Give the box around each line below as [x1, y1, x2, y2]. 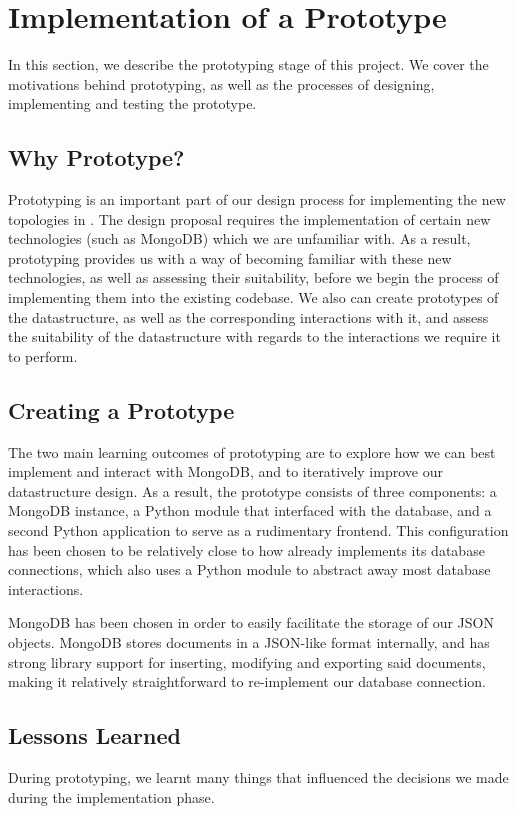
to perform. [8, 345, 78, 366]
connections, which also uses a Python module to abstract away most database [8, 559, 491, 580]
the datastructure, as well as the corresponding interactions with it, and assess [8, 306, 489, 327]
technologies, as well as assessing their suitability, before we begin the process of [8, 267, 499, 288]
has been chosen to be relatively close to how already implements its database [8, 539, 485, 560]
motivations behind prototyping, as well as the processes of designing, [8, 73, 435, 94]
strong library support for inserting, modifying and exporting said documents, [8, 651, 486, 672]
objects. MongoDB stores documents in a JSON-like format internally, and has [8, 632, 490, 652]
